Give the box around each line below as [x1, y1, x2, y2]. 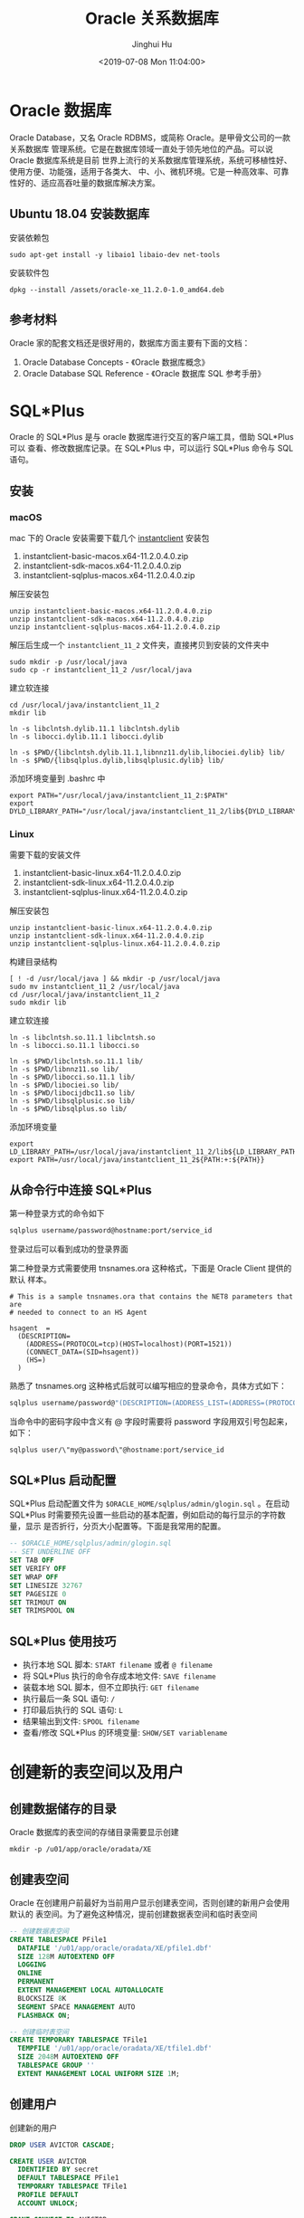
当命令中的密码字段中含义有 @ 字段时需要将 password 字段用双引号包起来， [9, 1415, 292, 1426]
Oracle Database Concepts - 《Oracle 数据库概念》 [22, 357, 210, 367]
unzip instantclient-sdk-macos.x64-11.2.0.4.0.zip [9, 614, 204, 624]
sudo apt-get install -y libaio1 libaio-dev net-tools [9, 250, 221, 259]
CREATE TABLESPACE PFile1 [9, 1935, 107, 1944]
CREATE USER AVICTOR [9, 2156, 88, 2166]
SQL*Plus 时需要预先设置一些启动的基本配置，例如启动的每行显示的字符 [9, 1509, 279, 1520]
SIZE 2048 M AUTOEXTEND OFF [17, 2052, 119, 2061]
